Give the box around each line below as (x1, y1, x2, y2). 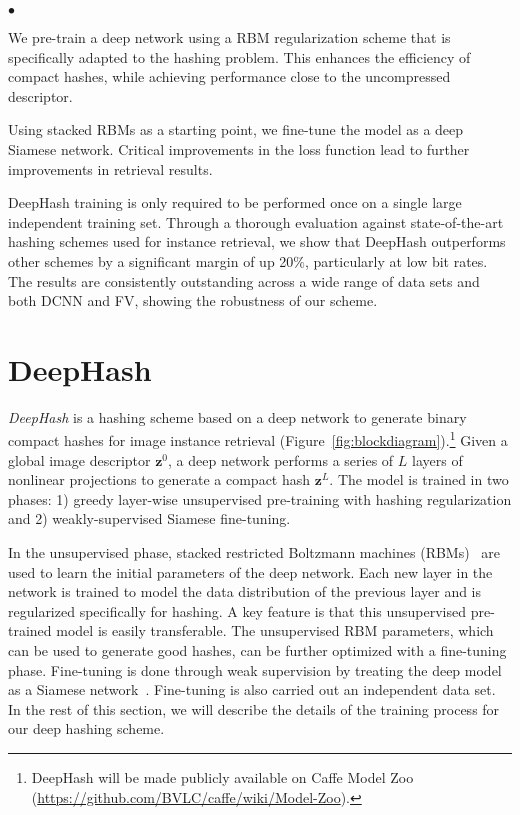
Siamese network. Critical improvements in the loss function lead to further (8, 138, 470, 159)
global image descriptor (8, 449, 151, 470)
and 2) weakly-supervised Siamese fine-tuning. (8, 508, 291, 529)
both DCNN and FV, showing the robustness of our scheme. (8, 290, 378, 311)
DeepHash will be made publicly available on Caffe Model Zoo (31, 767, 414, 787)
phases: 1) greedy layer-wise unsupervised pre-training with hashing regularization (8, 488, 512, 509)
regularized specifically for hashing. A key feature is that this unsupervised (8, 600, 467, 621)
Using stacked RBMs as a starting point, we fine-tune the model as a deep (8, 119, 464, 140)
